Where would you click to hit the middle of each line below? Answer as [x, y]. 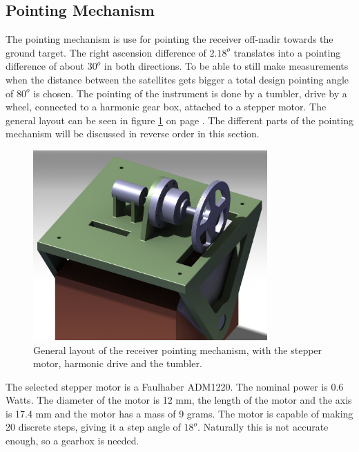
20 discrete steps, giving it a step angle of [93, 427]
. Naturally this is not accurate [263, 427]
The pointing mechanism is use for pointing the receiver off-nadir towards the [169, 39]
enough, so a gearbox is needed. [72, 441]
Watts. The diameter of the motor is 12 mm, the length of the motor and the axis [179, 400]
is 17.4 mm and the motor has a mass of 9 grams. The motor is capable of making [179, 413]
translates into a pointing [287, 52]
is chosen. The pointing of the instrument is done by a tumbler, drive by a [190, 93]
